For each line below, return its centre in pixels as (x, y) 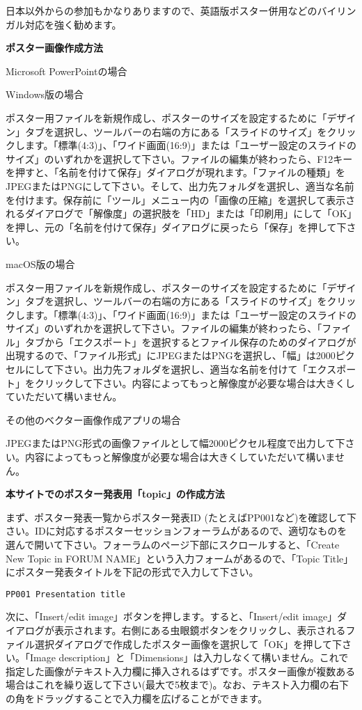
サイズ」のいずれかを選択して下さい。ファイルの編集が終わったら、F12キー (179, 158)
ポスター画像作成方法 (54, 48)
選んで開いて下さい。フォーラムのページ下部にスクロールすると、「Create (173, 544)
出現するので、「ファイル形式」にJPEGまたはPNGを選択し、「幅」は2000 (171, 355)
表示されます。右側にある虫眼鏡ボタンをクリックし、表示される (200, 630)
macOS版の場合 (40, 263)
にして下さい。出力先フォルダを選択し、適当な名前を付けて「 (166, 369)
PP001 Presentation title (65, 594)
